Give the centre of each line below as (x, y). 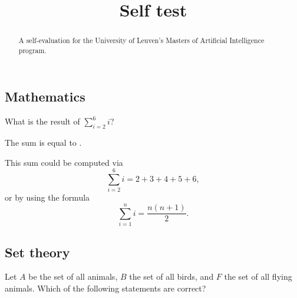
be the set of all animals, (73, 276)
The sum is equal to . (43, 143)
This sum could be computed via (64, 162)
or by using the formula (47, 197)
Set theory (37, 252)
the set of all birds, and (171, 276)
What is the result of (42, 121)
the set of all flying (258, 276)
